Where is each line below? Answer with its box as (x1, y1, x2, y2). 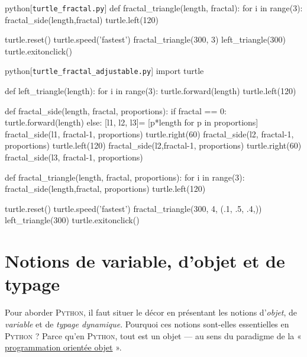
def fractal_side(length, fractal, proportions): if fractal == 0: (5, 104, 227, 117)
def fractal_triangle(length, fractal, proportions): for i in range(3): (5, 171, 245, 183)
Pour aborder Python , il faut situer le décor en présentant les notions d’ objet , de (5, 306, 298, 319)
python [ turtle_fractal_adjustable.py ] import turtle (5, 65, 204, 77)
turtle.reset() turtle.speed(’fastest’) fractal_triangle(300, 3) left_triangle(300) (5, 33, 286, 46)
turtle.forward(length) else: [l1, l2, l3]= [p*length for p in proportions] (5, 116, 258, 128)
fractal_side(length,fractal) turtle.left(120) (5, 13, 159, 25)
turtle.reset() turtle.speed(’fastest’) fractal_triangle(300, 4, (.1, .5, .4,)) (5, 202, 262, 214)
